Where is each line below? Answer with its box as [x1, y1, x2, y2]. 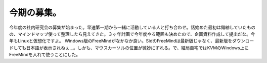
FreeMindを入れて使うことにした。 [9, 52, 81, 58]
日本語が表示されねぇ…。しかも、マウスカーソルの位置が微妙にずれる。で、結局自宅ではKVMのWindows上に [26, 44, 249, 51]
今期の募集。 [9, 7, 62, 18]
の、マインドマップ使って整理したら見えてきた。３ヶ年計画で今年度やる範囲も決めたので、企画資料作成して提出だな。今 [9, 31, 256, 37]
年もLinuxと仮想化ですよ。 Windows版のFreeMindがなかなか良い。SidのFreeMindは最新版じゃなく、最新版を [9, 38, 232, 44]
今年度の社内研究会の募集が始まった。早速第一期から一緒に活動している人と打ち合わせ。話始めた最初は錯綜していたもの [9, 24, 256, 30]
